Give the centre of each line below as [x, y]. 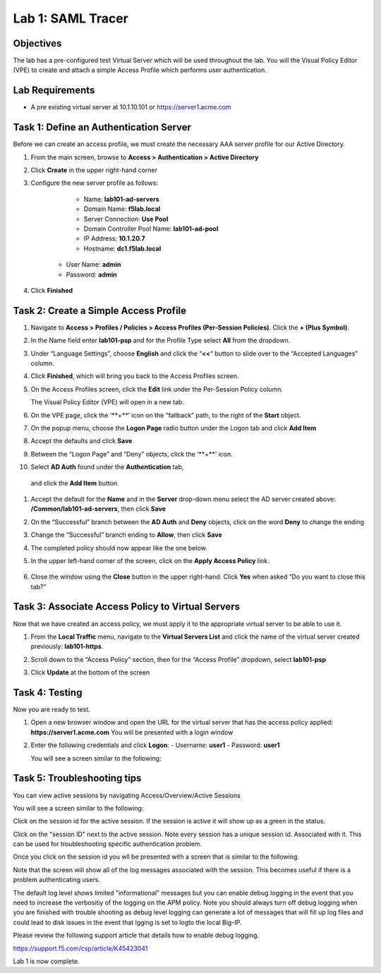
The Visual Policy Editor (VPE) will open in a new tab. [108, 402]
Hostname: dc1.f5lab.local [122, 248]
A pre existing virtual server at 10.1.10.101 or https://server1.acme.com [131, 107]
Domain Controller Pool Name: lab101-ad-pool [151, 229]
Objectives [37, 43]
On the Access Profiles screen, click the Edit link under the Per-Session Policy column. [157, 389]
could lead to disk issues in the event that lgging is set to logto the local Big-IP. [127, 922]
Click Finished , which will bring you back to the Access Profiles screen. [135, 376]
